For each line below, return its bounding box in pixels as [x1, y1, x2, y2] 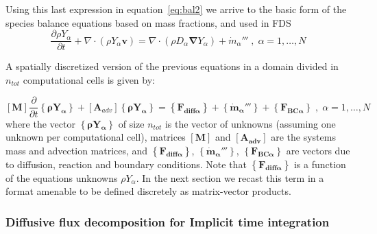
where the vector [5, 116, 75, 130]
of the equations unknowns [5, 170, 118, 185]
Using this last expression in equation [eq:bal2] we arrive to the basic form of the [5, 2, 347, 16]
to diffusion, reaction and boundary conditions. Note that [5, 156, 247, 171]
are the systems [271, 130, 336, 144]
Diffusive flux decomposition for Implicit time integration [5, 213, 330, 230]
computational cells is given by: [23, 72, 155, 86]
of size [118, 116, 145, 130]
